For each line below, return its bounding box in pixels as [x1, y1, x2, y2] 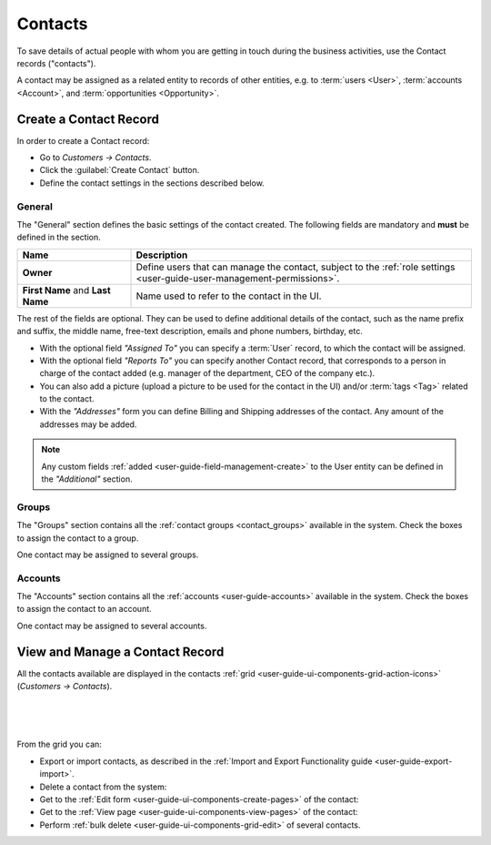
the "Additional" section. [41, 473, 133, 484]
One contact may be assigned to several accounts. [16, 620, 207, 631]
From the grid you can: [16, 738, 102, 750]
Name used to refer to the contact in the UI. [135, 290, 322, 302]
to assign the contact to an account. [16, 604, 152, 615]
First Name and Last [22, 283, 111, 296]
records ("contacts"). [16, 57, 96, 68]
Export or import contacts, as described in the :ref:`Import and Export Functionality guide [39, 756, 373, 767]
